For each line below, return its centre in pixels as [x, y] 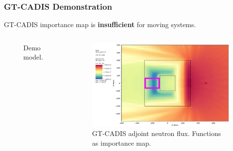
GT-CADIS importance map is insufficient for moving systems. [100, 24]
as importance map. [121, 143]
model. [33, 57]
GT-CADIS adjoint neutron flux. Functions [156, 133]
